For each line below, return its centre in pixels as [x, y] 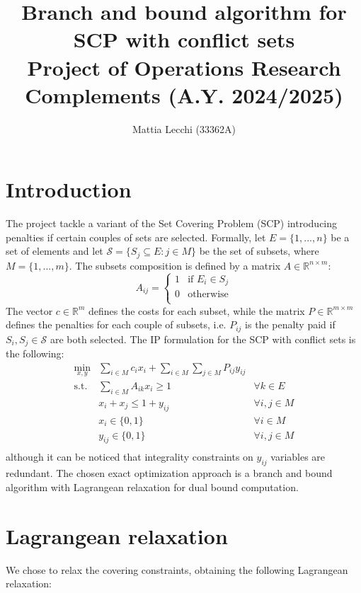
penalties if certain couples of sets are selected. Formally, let [136, 237]
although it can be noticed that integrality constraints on [130, 457]
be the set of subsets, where [259, 251]
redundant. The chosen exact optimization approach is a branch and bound [169, 473]
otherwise [208, 295]
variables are [298, 457]
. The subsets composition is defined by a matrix [175, 265]
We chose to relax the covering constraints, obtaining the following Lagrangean [177, 569]
